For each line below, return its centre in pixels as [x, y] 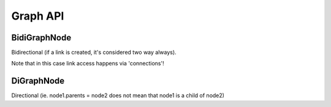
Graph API [38, 16]
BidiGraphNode [41, 38]
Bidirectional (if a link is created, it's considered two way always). [94, 53]
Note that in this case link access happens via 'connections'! [88, 64]
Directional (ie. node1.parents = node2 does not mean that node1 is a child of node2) [118, 95]
